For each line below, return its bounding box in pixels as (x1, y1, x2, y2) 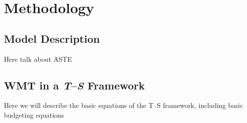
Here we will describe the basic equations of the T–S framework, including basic (4, 100, 243, 110)
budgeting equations (4, 109, 64, 120)
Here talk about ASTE (4, 53, 72, 64)
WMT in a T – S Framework (4, 77, 145, 92)
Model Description (4, 31, 100, 46)
